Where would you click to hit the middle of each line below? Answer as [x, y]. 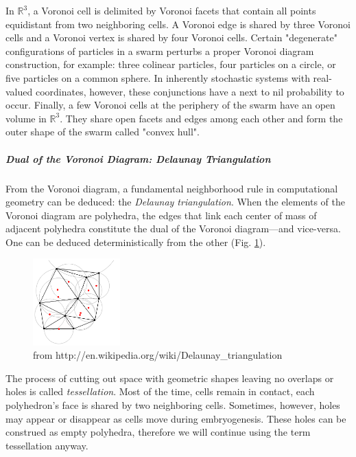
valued [19, 91]
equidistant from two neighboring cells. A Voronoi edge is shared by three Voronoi [178, 24]
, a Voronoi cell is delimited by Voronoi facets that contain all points [172, 10]
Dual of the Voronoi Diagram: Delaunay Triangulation [138, 158]
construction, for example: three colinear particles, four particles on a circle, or [171, 64]
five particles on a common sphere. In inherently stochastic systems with [158, 77]
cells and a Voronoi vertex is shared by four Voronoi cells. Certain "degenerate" [171, 37]
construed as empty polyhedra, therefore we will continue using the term [158, 432]
